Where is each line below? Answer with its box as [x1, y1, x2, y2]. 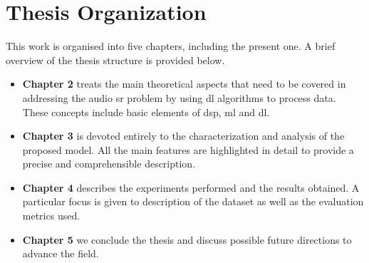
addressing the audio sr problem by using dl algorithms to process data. [22, 90, 336, 105]
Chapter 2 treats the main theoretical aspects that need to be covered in [22, 76, 346, 91]
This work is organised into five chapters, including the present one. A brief [6, 38, 336, 53]
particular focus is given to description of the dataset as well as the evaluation [22, 194, 364, 209]
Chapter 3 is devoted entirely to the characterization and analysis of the [22, 128, 345, 143]
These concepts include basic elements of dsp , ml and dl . [22, 104, 270, 119]
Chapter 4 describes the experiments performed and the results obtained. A [22, 180, 360, 195]
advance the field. [22, 246, 99, 261]
